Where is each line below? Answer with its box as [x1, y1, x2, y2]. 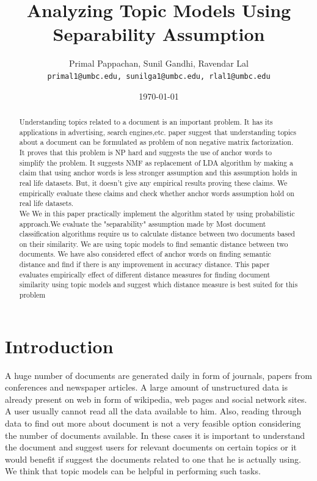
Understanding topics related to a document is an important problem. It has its [19, 116, 273, 127]
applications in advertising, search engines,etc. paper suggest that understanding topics [19, 127, 296, 137]
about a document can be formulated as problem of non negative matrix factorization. [19, 137, 294, 147]
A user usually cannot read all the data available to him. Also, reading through [5, 405, 302, 417]
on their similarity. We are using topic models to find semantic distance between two [19, 238, 288, 249]
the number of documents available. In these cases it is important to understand [5, 428, 305, 441]
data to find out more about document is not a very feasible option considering [5, 417, 301, 430]
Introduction [5, 333, 114, 358]
